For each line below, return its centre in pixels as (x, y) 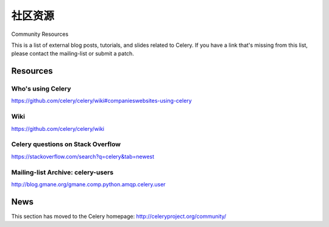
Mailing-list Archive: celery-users (62, 172)
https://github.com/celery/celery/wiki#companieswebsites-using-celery (101, 101)
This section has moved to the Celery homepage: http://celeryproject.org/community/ (119, 216)
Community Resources (40, 34)
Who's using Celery (41, 89)
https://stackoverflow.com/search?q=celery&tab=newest (83, 156)
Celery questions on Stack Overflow (66, 144)
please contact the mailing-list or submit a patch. (73, 54)
